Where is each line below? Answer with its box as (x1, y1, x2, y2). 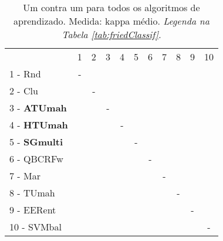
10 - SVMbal (9, 220, 62, 233)
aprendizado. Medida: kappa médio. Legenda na (13, 14, 210, 28)
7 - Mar (9, 169, 40, 182)
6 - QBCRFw (9, 152, 63, 165)
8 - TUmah (9, 186, 55, 199)
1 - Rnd (9, 67, 41, 80)
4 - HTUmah (9, 118, 68, 131)
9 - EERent (9, 203, 56, 216)
